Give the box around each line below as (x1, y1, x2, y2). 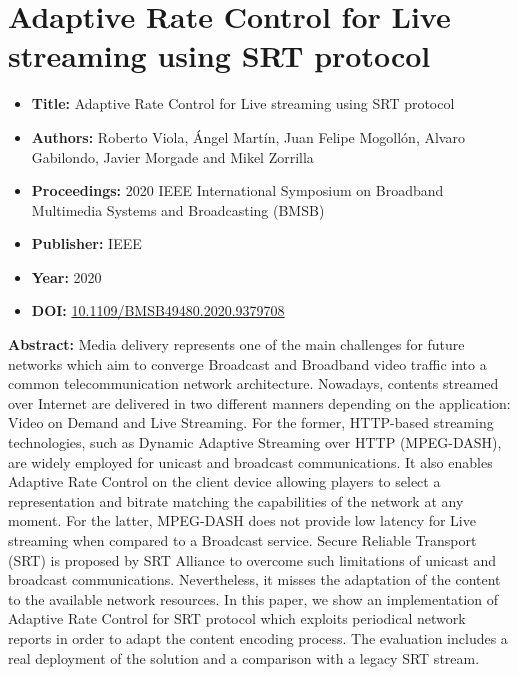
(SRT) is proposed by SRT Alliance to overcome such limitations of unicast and (8, 549, 497, 570)
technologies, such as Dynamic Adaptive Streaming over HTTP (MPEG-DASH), (8, 432, 502, 453)
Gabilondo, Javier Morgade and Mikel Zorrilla (31, 146, 314, 167)
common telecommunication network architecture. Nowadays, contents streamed (8, 373, 499, 394)
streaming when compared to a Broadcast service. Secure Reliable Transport (8, 530, 477, 550)
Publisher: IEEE (31, 233, 142, 254)
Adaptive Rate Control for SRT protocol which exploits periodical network (8, 608, 466, 629)
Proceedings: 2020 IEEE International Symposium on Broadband (31, 180, 444, 201)
